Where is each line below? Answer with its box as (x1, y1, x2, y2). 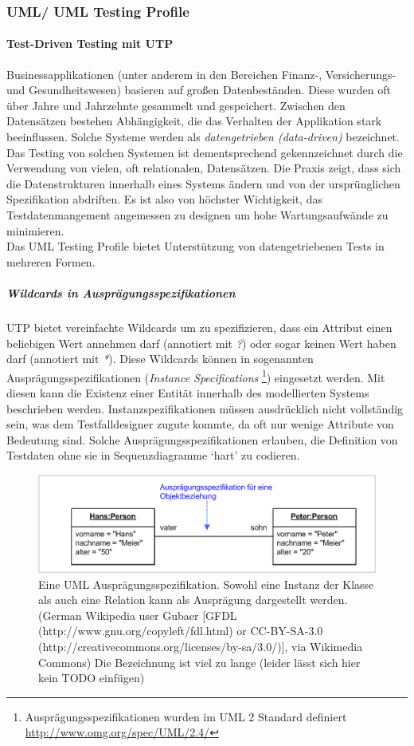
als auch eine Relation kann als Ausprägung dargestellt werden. (38, 591, 348, 608)
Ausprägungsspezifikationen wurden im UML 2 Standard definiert (25, 708, 347, 724)
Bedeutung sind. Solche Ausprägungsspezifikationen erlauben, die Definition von (6, 431, 398, 448)
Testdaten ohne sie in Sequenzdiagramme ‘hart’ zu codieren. (6, 447, 300, 464)
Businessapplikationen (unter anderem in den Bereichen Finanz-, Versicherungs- (6, 65, 396, 82)
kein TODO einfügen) (38, 669, 145, 686)
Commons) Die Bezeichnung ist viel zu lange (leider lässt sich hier (38, 653, 361, 670)
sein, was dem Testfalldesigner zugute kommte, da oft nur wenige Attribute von (6, 416, 394, 432)
